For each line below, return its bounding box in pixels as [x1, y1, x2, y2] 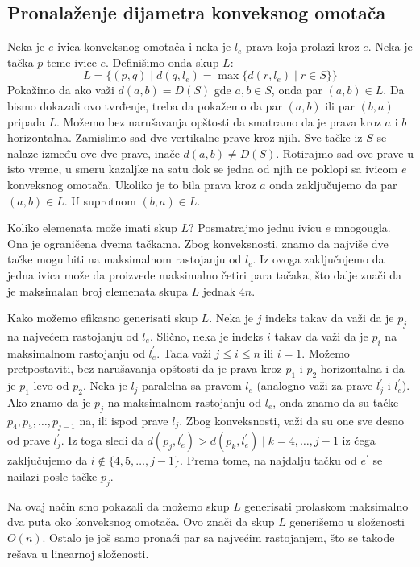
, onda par [271, 81, 322, 98]
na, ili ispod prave [79, 412, 168, 428]
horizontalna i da [320, 360, 405, 377]
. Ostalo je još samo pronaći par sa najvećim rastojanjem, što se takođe [42, 529, 395, 546]
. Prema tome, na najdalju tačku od [180, 452, 357, 469]
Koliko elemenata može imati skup [7, 219, 177, 236]
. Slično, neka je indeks [149, 327, 264, 344]
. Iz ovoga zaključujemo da [252, 250, 385, 267]
